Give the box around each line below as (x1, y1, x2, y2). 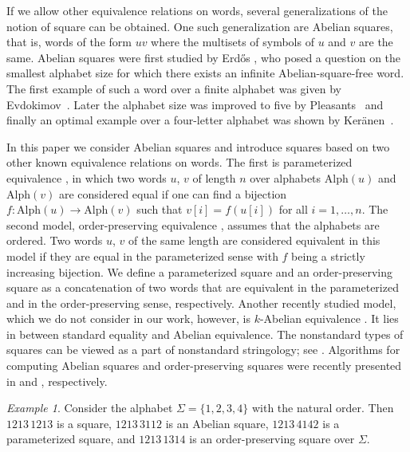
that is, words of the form (6, 33, 132, 50)
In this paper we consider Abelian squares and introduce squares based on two (6, 138, 390, 155)
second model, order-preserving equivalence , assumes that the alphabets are (6, 216, 380, 233)
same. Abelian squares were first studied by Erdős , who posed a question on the (6, 49, 401, 65)
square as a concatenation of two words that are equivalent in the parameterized (6, 279, 399, 296)
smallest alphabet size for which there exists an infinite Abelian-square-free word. (6, 65, 404, 81)
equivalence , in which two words (6, 169, 167, 186)
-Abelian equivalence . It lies (259, 310, 399, 327)
